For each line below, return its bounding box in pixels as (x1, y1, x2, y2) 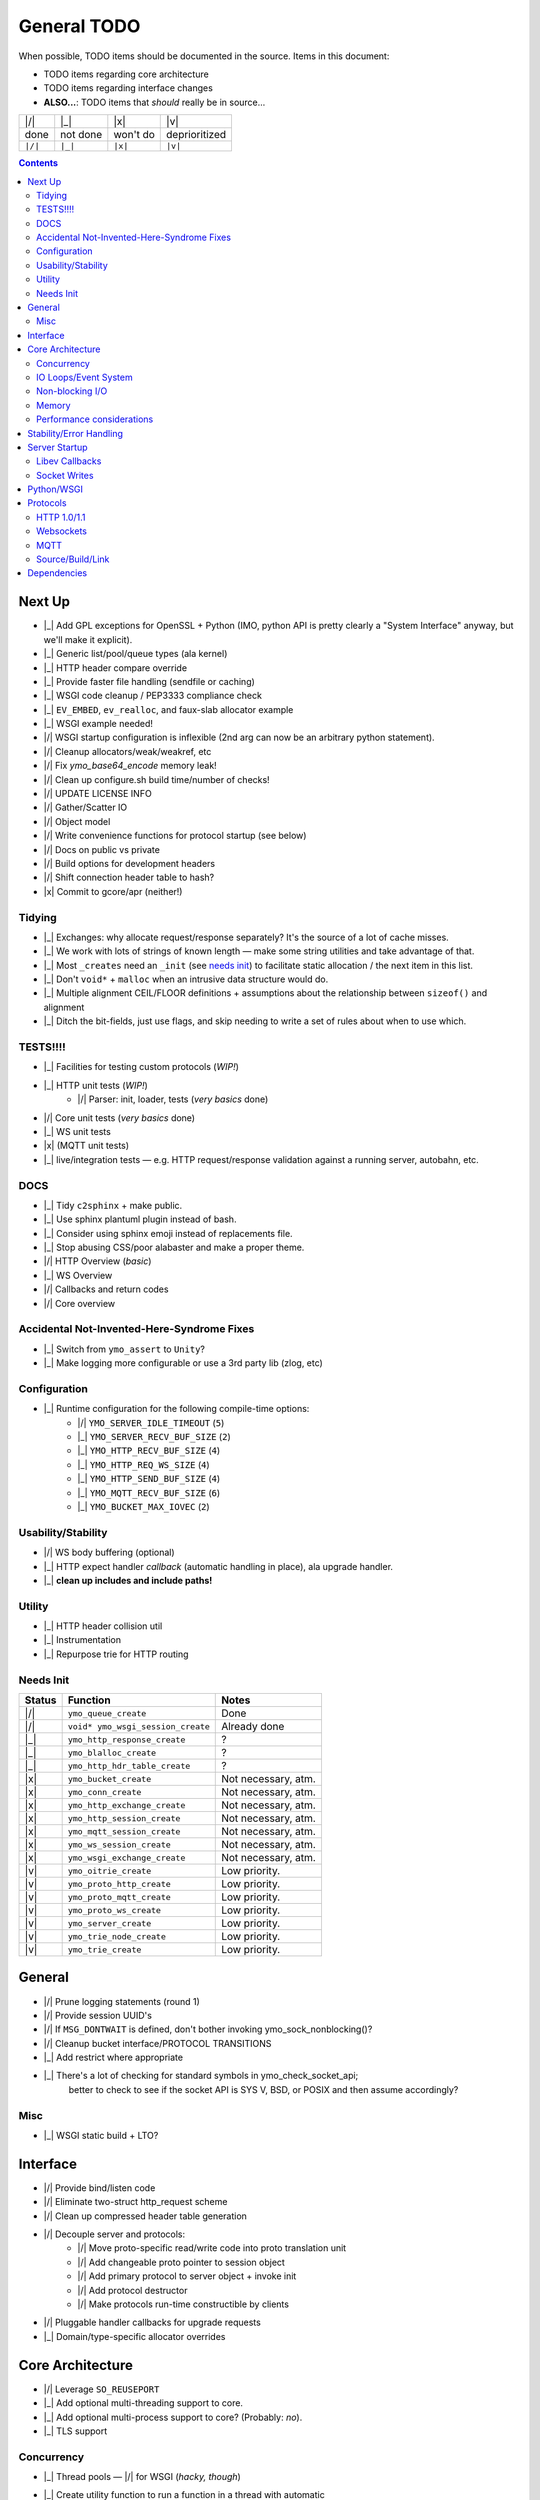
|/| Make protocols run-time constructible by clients (77, 2298, 290, 2310)
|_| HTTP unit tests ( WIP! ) (43, 1079, 149, 1091)
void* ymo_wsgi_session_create (67, 1721, 210, 1732)
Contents (18, 157, 59, 169)
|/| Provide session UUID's (43, 2009, 152, 2021)
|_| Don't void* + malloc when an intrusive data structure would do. (43, 973, 329, 985)
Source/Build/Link (36, 553, 110, 565)
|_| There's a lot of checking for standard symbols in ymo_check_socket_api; (43, 2070, 359, 2082)
